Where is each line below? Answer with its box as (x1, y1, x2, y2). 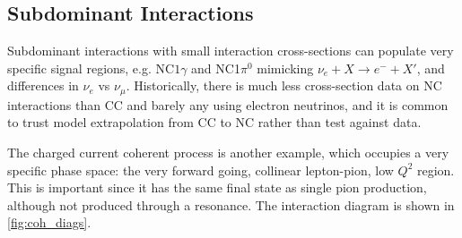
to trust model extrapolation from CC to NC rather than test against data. (7, 113, 422, 132)
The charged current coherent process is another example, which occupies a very (7, 143, 449, 162)
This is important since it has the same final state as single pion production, (7, 178, 427, 197)
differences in (7, 76, 79, 95)
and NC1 (191, 58, 240, 77)
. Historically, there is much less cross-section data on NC (126, 76, 442, 95)
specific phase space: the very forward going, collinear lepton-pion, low (7, 160, 394, 179)
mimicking (257, 58, 314, 77)
